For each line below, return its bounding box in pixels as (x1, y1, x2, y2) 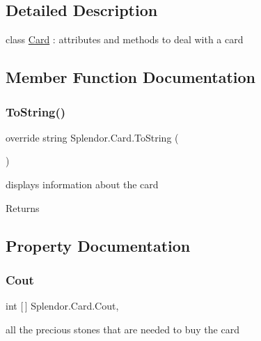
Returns (6, 200, 40, 215)
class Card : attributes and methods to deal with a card (6, 32, 244, 47)
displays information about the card (6, 176, 159, 191)
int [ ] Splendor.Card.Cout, (6, 298, 119, 313)
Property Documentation (6, 234, 191, 256)
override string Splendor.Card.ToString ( (6, 130, 179, 144)
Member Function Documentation (6, 66, 256, 88)
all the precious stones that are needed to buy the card (6, 321, 239, 336)
